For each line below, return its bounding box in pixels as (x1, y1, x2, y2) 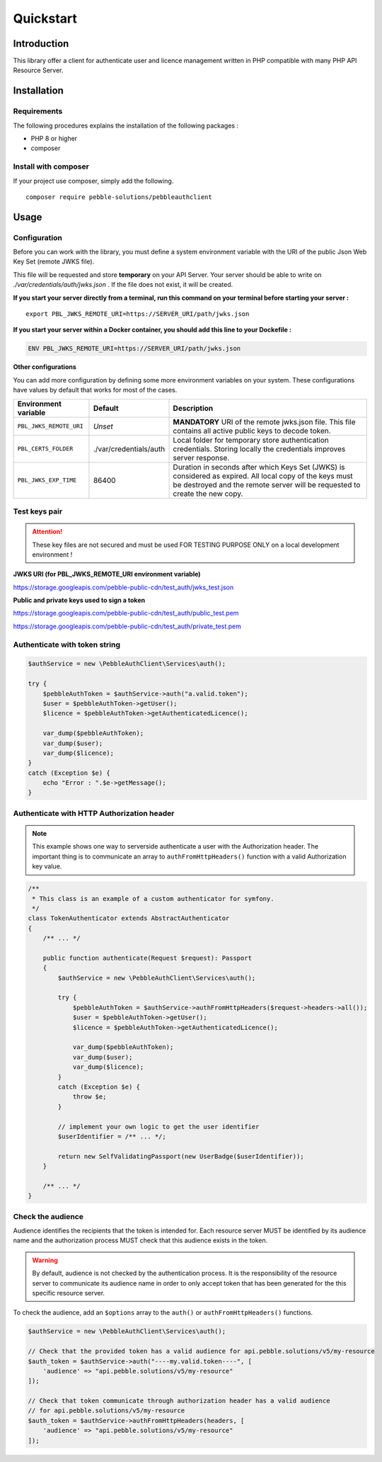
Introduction (13, 38, 69, 50)
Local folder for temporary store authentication (173, 435, 329, 445)
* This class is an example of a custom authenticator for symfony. (32, 895, 274, 902)
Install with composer (13, 161, 90, 171)
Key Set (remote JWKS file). (13, 257, 95, 266)
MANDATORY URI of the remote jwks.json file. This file (173, 416, 357, 426)
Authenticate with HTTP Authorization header (13, 808, 175, 818)
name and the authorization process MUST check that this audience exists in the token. (13, 1236, 268, 1245)
